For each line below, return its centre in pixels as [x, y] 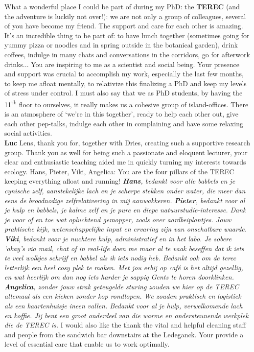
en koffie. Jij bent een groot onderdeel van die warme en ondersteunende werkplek [127, 315]
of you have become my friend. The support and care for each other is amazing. [124, 26]
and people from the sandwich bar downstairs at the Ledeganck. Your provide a [124, 334]
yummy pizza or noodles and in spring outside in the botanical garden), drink [121, 45]
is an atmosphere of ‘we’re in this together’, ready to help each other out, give [121, 114]
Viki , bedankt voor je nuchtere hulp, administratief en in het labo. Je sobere [118, 238]
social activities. [28, 133]
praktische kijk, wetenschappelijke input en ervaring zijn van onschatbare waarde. [126, 229]
